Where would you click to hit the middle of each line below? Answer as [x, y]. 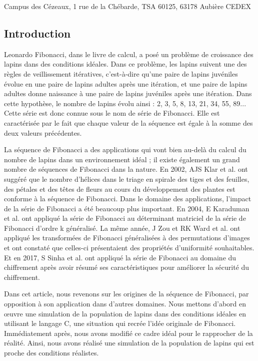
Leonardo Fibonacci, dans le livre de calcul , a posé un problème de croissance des [129, 54]
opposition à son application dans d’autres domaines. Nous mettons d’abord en [125, 304]
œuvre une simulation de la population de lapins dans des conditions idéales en [125, 313]
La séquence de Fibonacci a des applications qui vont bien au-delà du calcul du [125, 149]
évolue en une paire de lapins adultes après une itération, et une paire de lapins [126, 83]
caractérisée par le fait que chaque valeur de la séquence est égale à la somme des [128, 122]
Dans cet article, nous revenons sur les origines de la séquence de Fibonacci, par [126, 294]
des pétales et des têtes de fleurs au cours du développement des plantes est [120, 189]
